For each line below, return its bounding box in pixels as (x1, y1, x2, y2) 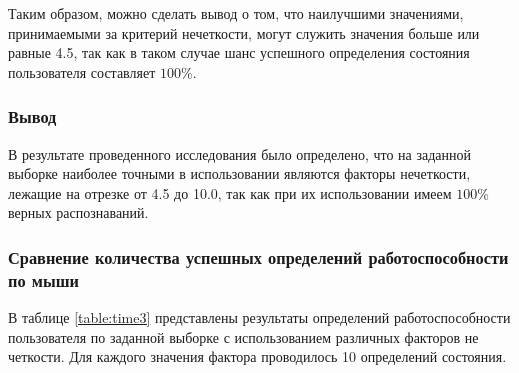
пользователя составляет (8, 61, 156, 82)
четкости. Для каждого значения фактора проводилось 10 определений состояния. (8, 346, 507, 367)
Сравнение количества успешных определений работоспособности (8, 244, 509, 269)
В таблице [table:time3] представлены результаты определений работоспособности (8, 307, 511, 328)
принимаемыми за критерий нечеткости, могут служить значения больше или (8, 22, 480, 43)
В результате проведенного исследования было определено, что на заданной (8, 143, 472, 164)
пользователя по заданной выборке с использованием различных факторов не (8, 326, 479, 347)
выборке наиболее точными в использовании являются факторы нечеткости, (8, 163, 471, 184)
